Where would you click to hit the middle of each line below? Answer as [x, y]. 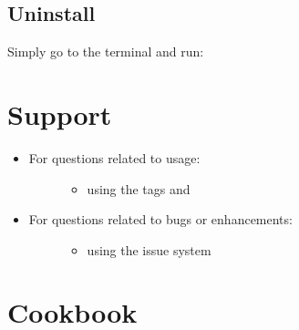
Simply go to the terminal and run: [106, 52]
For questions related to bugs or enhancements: [160, 219]
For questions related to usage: [114, 157]
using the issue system [149, 249]
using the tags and [139, 188]
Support [60, 113]
